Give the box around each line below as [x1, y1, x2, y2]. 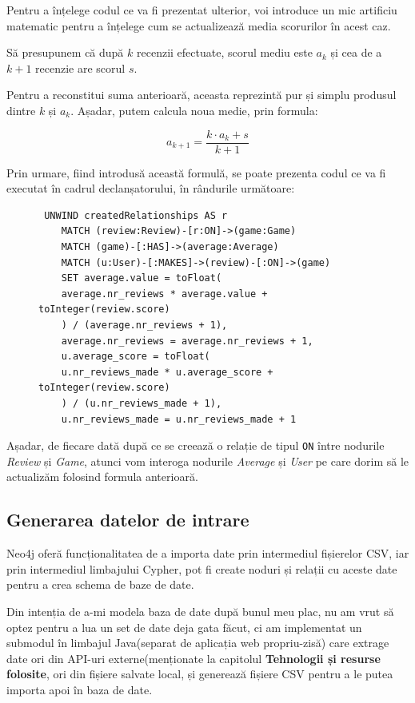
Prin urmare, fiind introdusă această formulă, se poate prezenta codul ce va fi [6, 164, 386, 181]
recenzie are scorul [35, 59, 126, 76]
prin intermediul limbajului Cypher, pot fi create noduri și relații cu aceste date [6, 560, 397, 577]
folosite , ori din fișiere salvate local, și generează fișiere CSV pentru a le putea [6, 665, 393, 682]
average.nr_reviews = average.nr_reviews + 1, [61, 335, 313, 347]
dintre [6, 101, 36, 118]
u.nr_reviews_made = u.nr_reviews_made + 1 [61, 413, 297, 425]
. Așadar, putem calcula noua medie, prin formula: [70, 101, 318, 118]
